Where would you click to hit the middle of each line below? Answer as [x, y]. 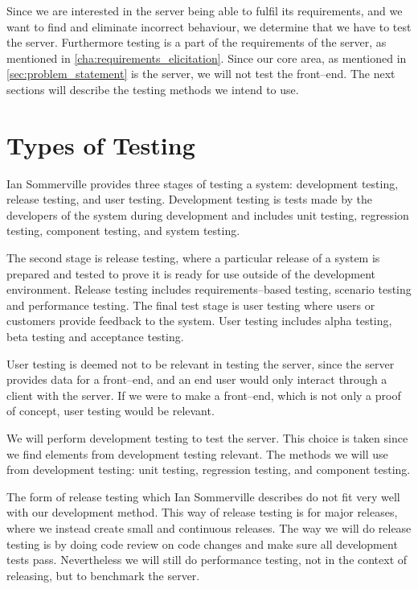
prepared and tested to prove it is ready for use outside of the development [191, 273]
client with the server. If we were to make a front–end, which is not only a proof [204, 395]
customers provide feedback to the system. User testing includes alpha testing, [199, 321]
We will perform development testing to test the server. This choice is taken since [207, 438]
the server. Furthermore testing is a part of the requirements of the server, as [197, 42]
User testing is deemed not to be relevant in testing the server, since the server [201, 363]
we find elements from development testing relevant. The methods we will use [197, 453]
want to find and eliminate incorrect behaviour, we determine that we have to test [209, 26]
